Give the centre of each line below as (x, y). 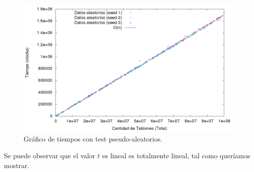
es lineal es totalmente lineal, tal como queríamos (176, 156)
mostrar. (17, 165)
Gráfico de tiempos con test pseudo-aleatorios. (93, 139)
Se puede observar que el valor (50, 156)
